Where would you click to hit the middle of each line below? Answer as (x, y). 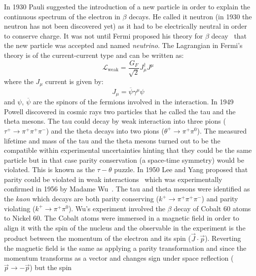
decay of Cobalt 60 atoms (212, 208)
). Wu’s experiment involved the (117, 208)
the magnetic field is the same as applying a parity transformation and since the (125, 248)
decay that (229, 35)
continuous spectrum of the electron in (62, 16)
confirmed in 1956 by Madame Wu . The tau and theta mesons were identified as (127, 189)
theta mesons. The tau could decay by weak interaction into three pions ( (115, 121)
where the (19, 81)
